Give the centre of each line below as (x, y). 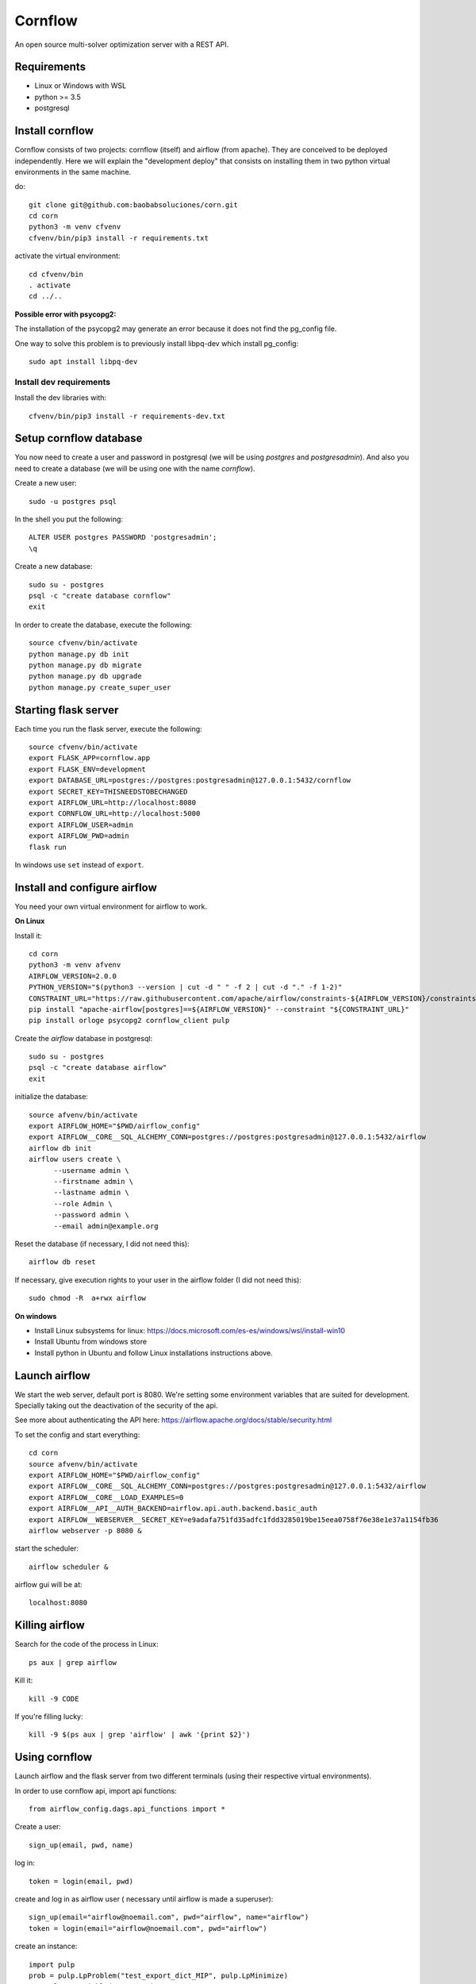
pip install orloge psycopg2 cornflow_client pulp (129, 1021)
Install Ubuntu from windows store (90, 1342)
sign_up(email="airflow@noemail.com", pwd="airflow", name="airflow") (169, 1917)
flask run (48, 847)
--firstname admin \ (94, 1181)
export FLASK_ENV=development (88, 769)
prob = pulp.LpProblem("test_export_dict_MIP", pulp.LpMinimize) (159, 1975)
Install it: (29, 936)
